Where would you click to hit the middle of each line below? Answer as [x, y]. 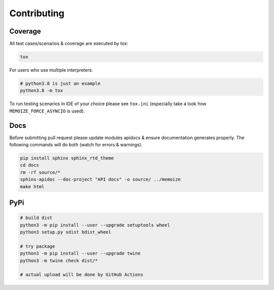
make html [32, 186]
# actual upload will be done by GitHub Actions [82, 275]
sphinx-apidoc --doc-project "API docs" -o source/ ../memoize [100, 180]
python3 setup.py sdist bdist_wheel [66, 232]
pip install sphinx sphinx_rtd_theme [67, 158]
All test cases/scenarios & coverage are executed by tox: [69, 44]
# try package [38, 246]
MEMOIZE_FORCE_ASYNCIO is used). [47, 111]
